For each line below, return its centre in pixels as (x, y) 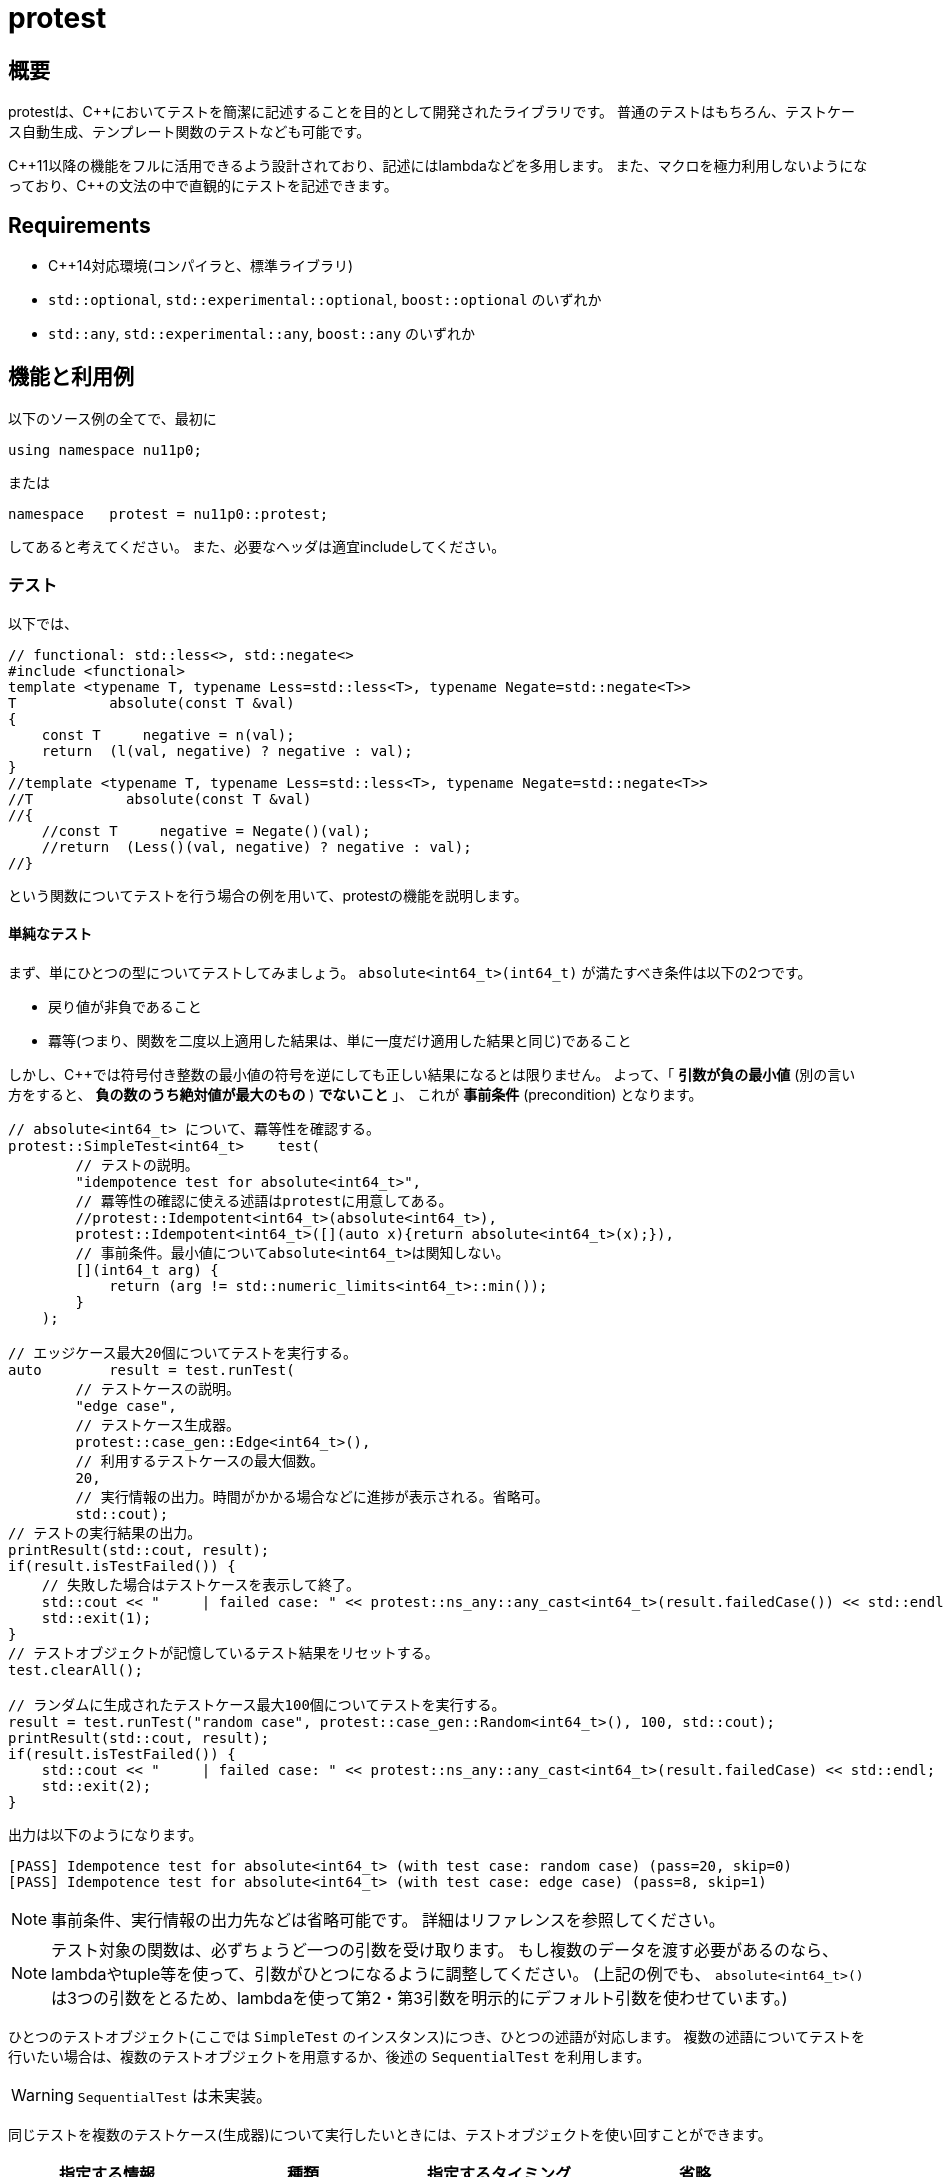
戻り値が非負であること (125, 1006)
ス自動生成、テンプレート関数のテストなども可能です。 (189, 132)
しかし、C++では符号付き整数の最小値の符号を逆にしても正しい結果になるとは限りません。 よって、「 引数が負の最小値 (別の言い (432, 1074)
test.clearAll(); (75, 1669)
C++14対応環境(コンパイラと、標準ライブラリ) (201, 266)
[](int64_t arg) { (147, 1269)
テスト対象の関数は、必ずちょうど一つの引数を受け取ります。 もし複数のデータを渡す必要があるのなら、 (444, 1949)
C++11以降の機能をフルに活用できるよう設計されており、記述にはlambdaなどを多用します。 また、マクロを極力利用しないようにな (438, 166)
